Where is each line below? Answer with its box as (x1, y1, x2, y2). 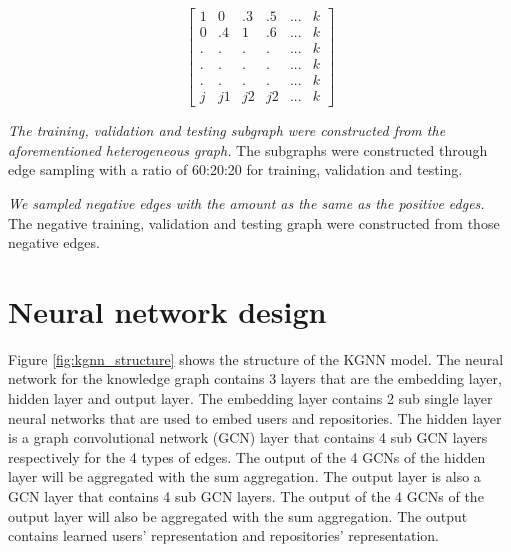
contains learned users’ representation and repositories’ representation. (8, 525, 439, 546)
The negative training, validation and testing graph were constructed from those (8, 212, 500, 233)
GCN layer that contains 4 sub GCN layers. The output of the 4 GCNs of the (8, 486, 484, 507)
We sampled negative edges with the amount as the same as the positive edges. (8, 192, 485, 213)
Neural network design (8, 290, 327, 331)
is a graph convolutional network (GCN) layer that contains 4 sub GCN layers (8, 427, 488, 448)
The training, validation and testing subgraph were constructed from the (8, 120, 446, 141)
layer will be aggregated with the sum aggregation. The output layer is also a (8, 466, 481, 487)
